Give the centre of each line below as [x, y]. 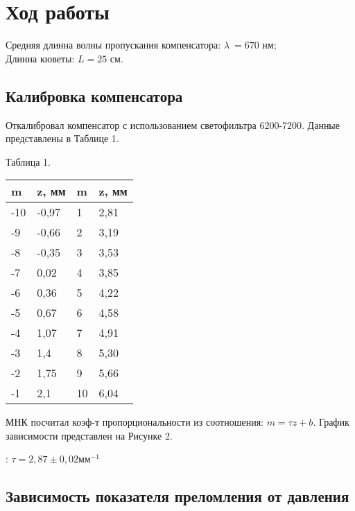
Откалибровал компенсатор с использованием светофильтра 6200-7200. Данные [173, 124]
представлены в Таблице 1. [62, 138]
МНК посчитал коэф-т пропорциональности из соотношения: [135, 422]
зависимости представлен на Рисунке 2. [89, 435]
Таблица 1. [28, 161]
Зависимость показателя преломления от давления [177, 496]
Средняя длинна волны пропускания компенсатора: [113, 45]
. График [331, 422]
